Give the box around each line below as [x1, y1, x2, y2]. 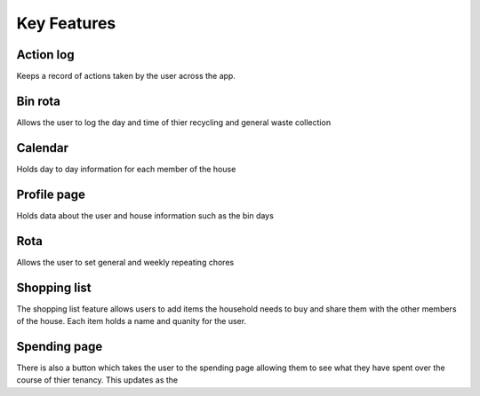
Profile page [16, 186, 86, 202]
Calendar [16, 140, 68, 155]
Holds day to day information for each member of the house [16, 163, 236, 174]
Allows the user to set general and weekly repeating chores [16, 257, 235, 267]
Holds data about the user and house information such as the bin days [16, 210, 275, 221]
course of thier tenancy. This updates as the [16, 375, 178, 385]
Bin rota [16, 93, 61, 108]
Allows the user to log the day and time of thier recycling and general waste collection [16, 116, 332, 128]
